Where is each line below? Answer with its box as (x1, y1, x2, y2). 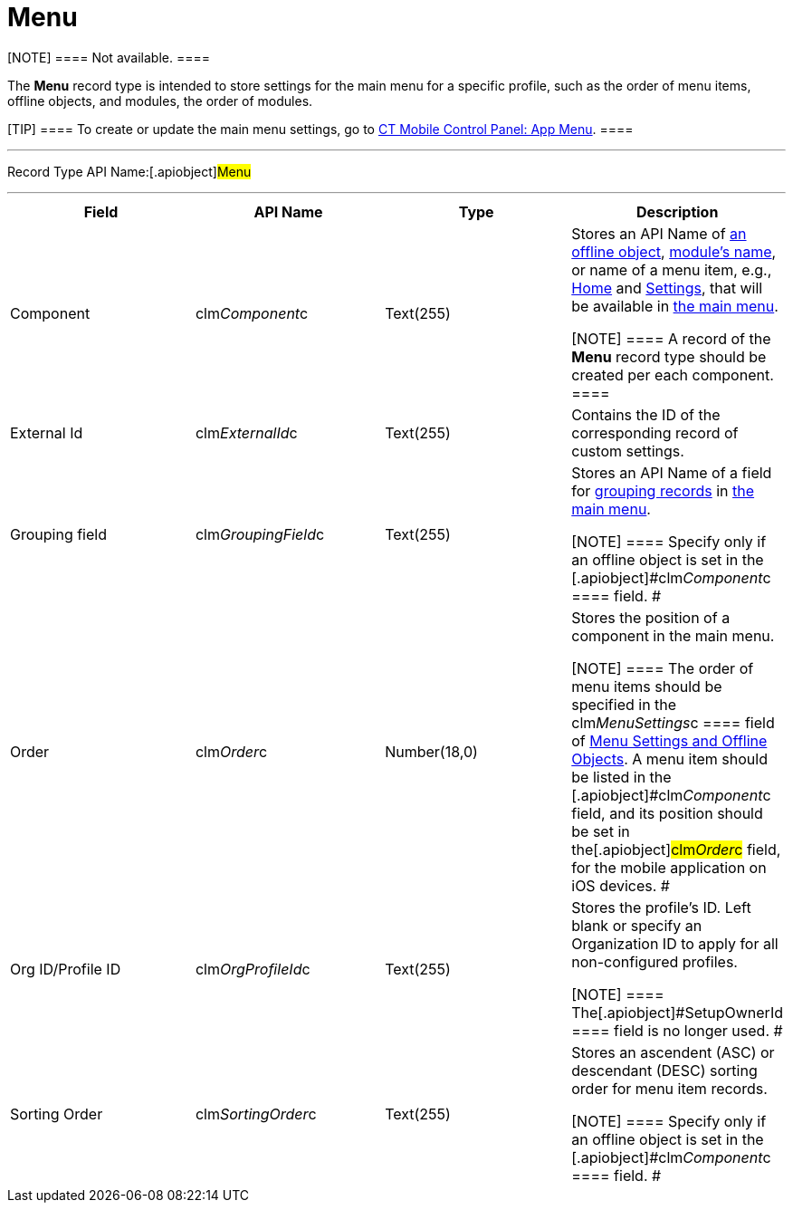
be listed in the (571, 767, 672, 786)
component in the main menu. (571, 626, 775, 645)
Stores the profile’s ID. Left (571, 898, 751, 917)
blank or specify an (571, 916, 702, 935)
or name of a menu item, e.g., (571, 260, 772, 279)
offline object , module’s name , (571, 242, 777, 261)
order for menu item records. (571, 1079, 768, 1098)
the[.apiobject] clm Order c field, (571, 840, 781, 859)
